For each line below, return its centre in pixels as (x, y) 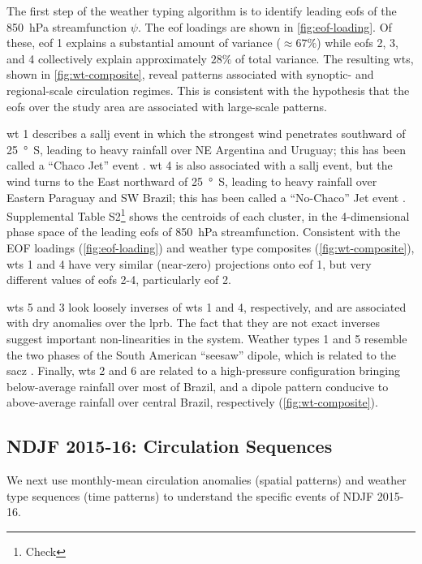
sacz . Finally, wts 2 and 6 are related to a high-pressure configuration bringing (203, 370)
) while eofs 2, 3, (357, 43)
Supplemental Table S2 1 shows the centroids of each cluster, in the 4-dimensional (208, 215)
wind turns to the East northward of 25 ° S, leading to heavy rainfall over (192, 181)
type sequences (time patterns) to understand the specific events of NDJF (190, 495)
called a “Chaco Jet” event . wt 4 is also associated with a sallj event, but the (200, 165)
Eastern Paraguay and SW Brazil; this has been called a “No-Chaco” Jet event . (206, 197)
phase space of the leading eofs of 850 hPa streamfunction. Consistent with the (204, 232)
